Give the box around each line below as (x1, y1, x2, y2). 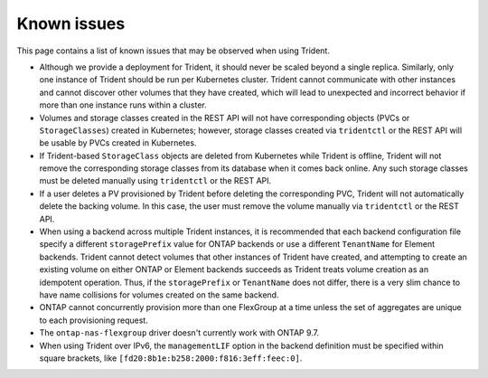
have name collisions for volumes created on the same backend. (39, 289, 279, 300)
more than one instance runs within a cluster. (39, 99, 207, 110)
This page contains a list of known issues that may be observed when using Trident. (16, 45, 330, 56)
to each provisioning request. (39, 315, 148, 326)
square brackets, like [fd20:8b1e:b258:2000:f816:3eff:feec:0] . (39, 353, 303, 364)
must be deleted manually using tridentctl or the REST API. (39, 175, 272, 186)
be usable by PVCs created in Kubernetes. (39, 137, 197, 148)
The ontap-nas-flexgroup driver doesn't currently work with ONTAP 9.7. (39, 327, 320, 338)
